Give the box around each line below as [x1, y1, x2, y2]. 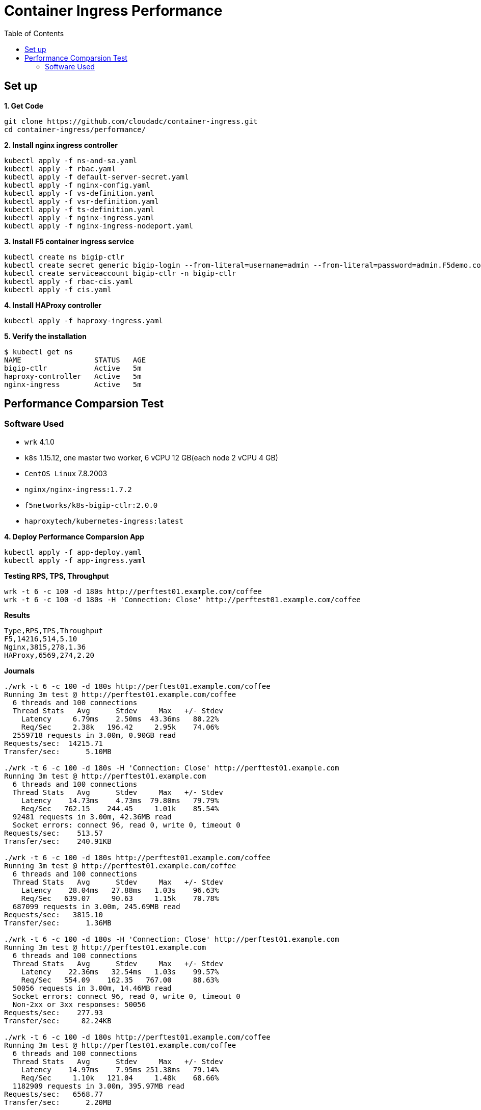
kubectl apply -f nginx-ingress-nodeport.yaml [4, 221, 193, 230]
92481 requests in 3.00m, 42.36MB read [12, 812, 172, 821]
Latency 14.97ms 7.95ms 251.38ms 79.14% [21, 1065, 219, 1074]
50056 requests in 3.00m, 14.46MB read [12, 984, 172, 992]
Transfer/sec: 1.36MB [4, 918, 112, 927]
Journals [4, 666, 35, 675]
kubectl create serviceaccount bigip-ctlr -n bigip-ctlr [4, 269, 236, 277]
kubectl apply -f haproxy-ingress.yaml [4, 316, 163, 325]
